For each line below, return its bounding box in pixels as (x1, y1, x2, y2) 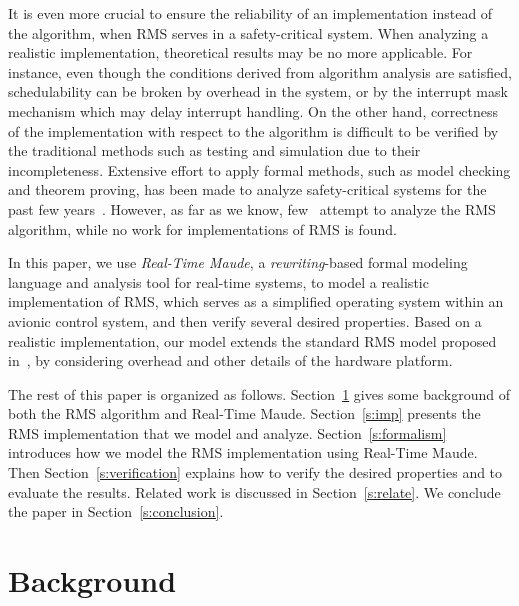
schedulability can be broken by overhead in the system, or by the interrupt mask (8, 81, 508, 102)
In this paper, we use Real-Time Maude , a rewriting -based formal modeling (8, 252, 468, 273)
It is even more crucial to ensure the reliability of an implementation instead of (8, 3, 493, 23)
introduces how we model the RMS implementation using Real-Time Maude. (8, 442, 478, 463)
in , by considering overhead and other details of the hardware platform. (8, 350, 453, 371)
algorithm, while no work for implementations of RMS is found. (8, 218, 398, 239)
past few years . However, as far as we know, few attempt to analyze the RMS (8, 198, 496, 219)
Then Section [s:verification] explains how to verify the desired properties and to (8, 462, 503, 483)
